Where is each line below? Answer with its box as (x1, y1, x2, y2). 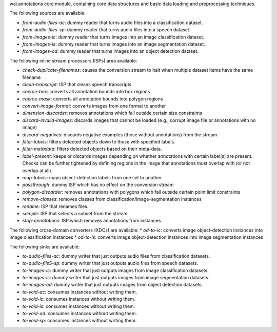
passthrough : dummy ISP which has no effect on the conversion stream (22, 182, 174, 188)
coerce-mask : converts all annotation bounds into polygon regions (22, 95, 164, 102)
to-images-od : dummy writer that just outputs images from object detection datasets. (22, 282, 203, 288)
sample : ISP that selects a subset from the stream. (22, 210, 129, 216)
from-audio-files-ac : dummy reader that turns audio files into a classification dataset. (22, 19, 203, 26)
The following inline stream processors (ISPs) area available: (9, 57, 137, 64)
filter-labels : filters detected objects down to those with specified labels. (22, 139, 175, 145)
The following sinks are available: (9, 243, 80, 250)
